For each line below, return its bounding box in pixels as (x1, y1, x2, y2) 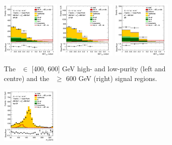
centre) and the (4, 73, 49, 83)
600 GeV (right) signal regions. (66, 73, 157, 83)
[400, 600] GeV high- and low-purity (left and (31, 64, 166, 74)
